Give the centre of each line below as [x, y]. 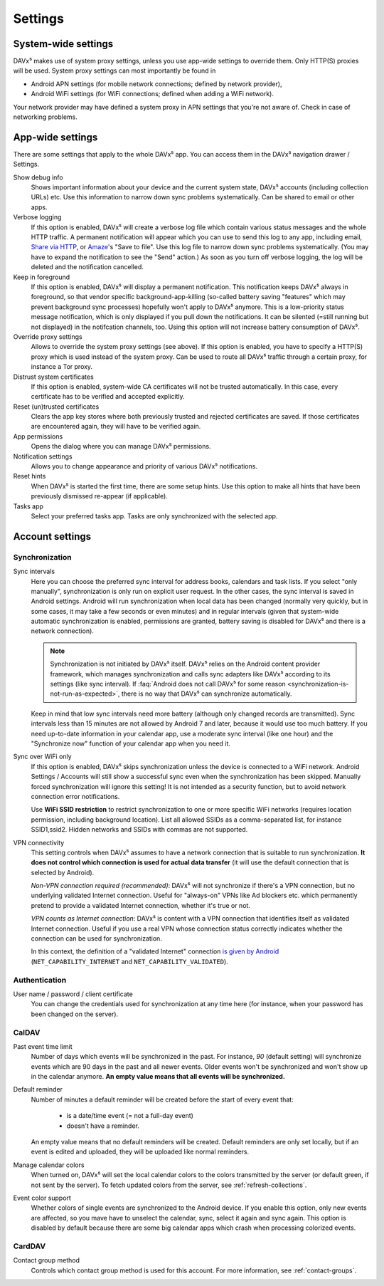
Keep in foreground [42, 277]
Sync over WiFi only [42, 757]
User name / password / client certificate [73, 994]
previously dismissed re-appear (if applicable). [100, 496]
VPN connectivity [39, 842]
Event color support [42, 1198]
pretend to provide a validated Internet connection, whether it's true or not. [140, 905]
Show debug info [38, 177]
